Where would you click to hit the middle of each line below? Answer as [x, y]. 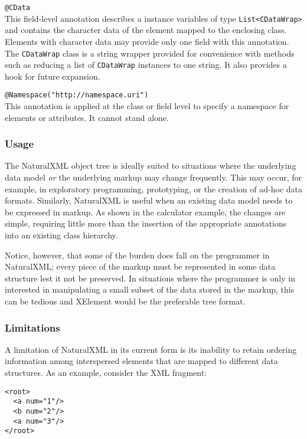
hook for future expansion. [53, 76]
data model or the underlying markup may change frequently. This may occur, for [153, 177]
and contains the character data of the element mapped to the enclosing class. [146, 30]
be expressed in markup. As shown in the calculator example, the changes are [145, 212]
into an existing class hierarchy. [61, 235]
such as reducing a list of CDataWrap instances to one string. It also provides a [146, 65]
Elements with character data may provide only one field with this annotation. [147, 41]
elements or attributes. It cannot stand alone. [87, 117]
